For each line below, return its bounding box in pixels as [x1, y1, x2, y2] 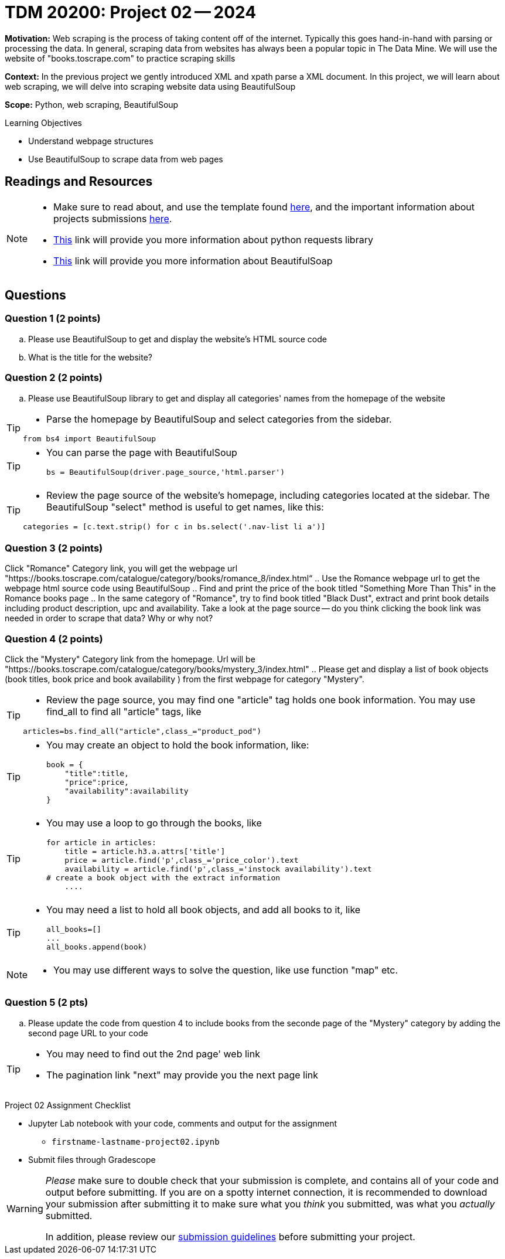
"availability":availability [64, 787, 189, 796]
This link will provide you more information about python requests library [53, 233, 373, 246]
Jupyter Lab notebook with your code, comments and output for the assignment [28, 1118, 337, 1128]
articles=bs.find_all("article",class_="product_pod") [23, 727, 261, 736]
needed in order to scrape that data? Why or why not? [5, 613, 213, 624]
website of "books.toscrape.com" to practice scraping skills [5, 53, 236, 63]
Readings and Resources [5, 174, 153, 189]
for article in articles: [46, 838, 156, 848]
